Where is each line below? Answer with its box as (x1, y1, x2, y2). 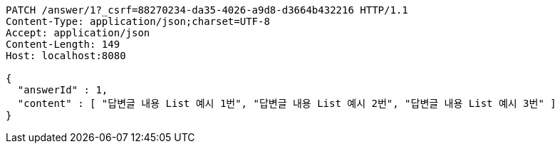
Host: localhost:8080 (6, 50, 126, 61)
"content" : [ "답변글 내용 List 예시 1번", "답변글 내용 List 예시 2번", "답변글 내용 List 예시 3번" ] (17, 98, 556, 109)
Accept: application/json (6, 27, 150, 38)
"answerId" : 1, (17, 84, 108, 96)
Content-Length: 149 (6, 38, 120, 50)
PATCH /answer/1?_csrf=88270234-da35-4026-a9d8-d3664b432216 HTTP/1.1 (6, 4, 408, 16)
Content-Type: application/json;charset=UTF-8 (6, 16, 270, 27)
